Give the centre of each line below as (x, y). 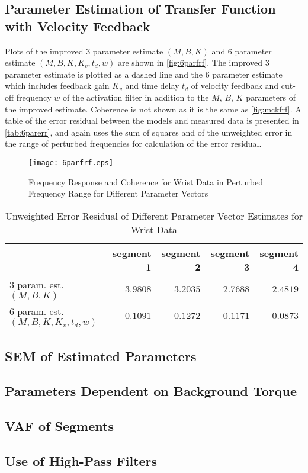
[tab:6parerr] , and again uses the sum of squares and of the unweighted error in (149, 132)
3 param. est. (37, 284)
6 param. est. (37, 311)
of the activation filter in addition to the (136, 97)
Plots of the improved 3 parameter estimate (84, 51)
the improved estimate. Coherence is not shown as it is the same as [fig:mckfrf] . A (153, 109)
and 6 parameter (242, 51)
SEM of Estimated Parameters (101, 356)
